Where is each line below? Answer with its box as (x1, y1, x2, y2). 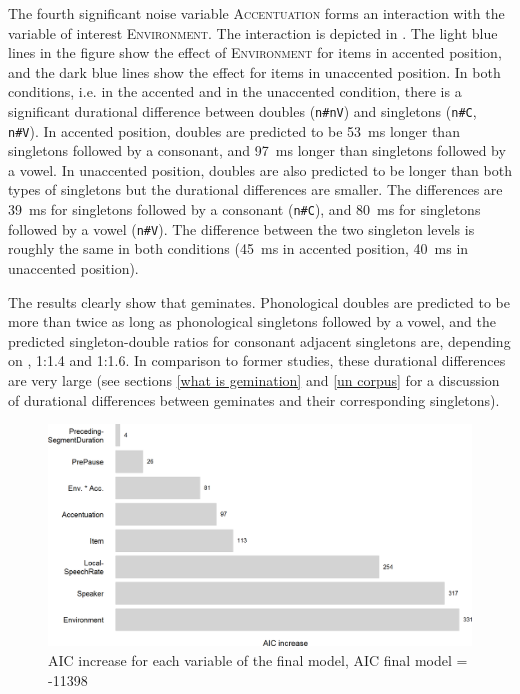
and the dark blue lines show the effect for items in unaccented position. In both (8, 61, 501, 82)
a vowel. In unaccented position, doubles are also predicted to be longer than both (8, 159, 512, 180)
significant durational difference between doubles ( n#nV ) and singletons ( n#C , (8, 100, 477, 121)
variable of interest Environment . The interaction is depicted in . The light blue (8, 22, 498, 43)
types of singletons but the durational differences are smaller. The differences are (8, 179, 503, 200)
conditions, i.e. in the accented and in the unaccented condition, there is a (8, 81, 462, 102)
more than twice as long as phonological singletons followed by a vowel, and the (8, 311, 496, 332)
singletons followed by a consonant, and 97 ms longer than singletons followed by (8, 140, 506, 161)
